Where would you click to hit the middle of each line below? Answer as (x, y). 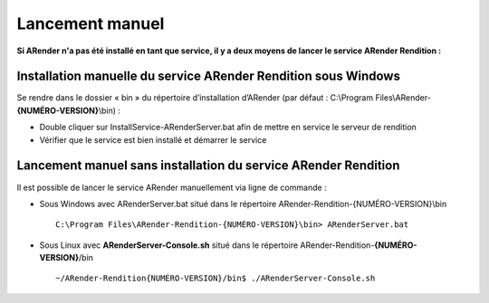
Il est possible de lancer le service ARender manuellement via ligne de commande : (172, 187)
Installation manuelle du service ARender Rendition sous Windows (208, 76)
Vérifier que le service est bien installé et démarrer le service (153, 139)
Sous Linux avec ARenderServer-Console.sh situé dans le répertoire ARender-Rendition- (207, 245)
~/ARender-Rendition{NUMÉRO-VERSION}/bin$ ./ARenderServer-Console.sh (216, 279)
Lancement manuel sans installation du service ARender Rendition (208, 166)
